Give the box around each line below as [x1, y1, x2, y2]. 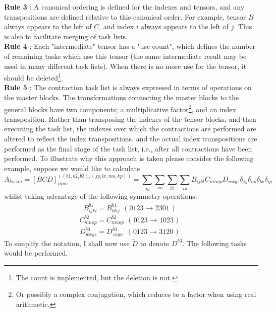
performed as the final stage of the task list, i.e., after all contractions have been [4, 143, 252, 153]
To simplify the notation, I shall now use [4, 238, 130, 248]
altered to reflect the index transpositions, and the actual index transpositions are [4, 133, 257, 144]
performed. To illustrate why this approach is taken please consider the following [4, 153, 254, 164]
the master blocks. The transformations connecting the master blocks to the [4, 92, 239, 102]
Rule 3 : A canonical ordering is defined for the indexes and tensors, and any [4, 2, 245, 12]
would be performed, [4, 248, 68, 258]
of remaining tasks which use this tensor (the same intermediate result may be [4, 50, 247, 61]
